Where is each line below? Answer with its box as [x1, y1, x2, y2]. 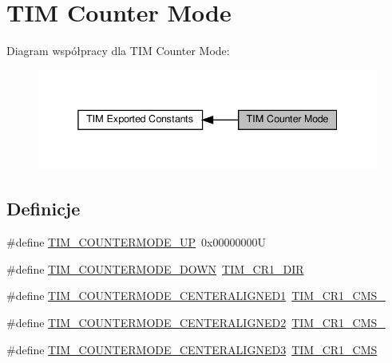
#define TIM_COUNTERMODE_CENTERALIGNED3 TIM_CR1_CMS [6, 341, 378, 357]
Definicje [6, 196, 81, 221]
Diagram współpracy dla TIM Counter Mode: [6, 42, 230, 59]
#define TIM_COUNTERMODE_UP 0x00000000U [6, 234, 266, 251]
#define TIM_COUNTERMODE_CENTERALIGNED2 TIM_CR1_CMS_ [6, 314, 386, 330]
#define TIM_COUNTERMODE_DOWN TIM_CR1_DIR [6, 260, 304, 277]
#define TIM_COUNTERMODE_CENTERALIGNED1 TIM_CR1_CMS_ [6, 287, 386, 304]
